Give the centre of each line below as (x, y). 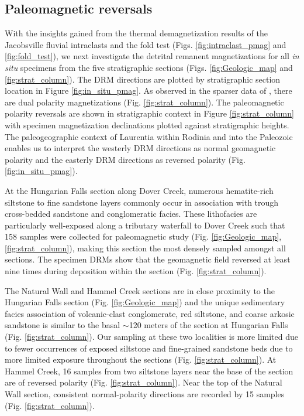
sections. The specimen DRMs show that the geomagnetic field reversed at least (148, 259)
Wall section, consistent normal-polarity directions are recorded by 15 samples (145, 394)
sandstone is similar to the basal (63, 325)
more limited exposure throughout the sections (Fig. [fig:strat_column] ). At (141, 359)
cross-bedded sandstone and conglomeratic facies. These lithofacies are (131, 214)
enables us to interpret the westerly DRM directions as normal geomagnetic (140, 148)
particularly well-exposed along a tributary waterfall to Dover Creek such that (145, 225)
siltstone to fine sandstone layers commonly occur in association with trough (142, 202)
